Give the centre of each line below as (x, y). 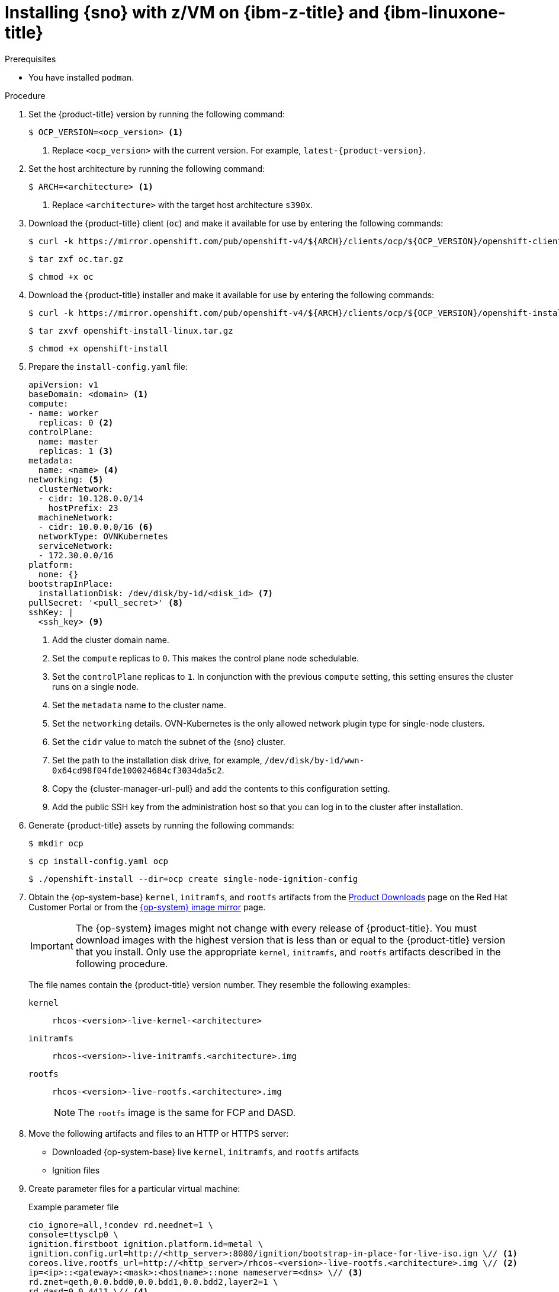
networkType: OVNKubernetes (103, 536)
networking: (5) (66, 479)
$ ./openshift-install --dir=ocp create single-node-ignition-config (193, 879)
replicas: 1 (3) (76, 451)
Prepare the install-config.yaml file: (108, 366)
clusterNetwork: (76, 489)
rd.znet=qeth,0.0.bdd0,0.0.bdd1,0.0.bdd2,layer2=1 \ (153, 1282)
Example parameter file (74, 1207)
